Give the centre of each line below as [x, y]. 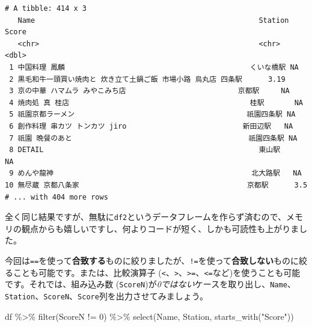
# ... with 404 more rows [57, 197]
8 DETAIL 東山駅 [145, 150]
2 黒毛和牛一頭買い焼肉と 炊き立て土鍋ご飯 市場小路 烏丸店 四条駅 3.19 [147, 79]
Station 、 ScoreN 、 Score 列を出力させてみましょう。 [107, 295]
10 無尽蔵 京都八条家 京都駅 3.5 [156, 185]
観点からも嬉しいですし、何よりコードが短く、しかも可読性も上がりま [160, 228]
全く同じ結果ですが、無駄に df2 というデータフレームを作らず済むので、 [145, 217]
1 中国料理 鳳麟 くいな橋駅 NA [154, 67]
